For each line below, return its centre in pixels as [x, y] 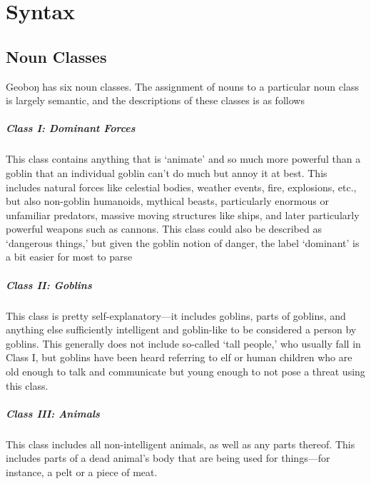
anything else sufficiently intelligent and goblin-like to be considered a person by [181, 329]
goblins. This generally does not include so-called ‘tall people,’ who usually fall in [183, 343]
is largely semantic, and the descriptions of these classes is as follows [155, 100]
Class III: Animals [53, 413]
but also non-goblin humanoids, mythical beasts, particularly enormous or [167, 201]
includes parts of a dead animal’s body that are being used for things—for [168, 458]
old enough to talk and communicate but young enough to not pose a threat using [185, 372]
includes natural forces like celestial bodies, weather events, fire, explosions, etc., [181, 187]
